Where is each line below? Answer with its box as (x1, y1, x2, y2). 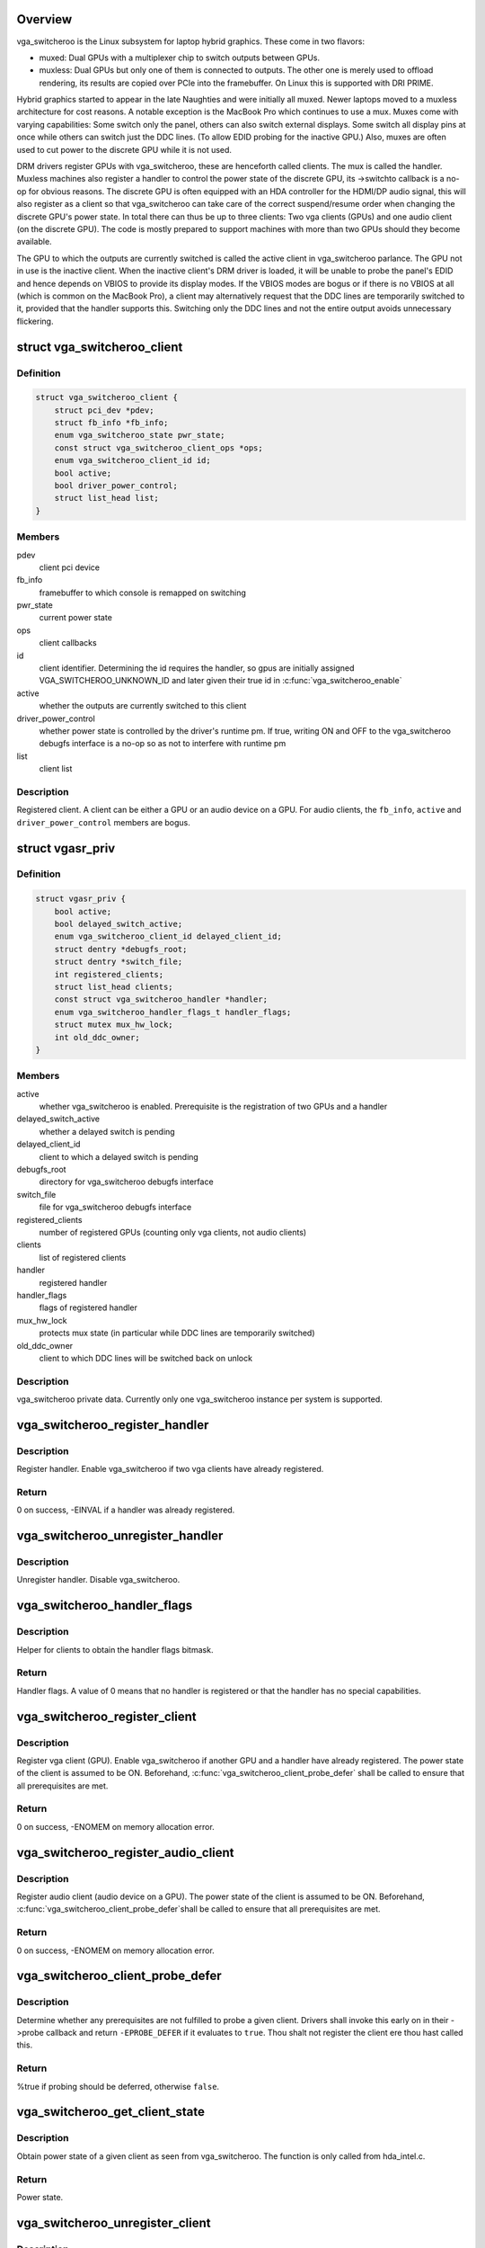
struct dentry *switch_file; (54, 957, 183, 967)
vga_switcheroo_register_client (16, 1708, 197, 1724)
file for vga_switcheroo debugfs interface (39, 1201, 192, 1213)
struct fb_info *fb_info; (54, 418, 169, 428)
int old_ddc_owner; (54, 1032, 141, 1042)
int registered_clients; (54, 969, 164, 979)
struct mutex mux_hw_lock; (54, 1020, 174, 1030)
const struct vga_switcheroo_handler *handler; (54, 995, 269, 1004)
